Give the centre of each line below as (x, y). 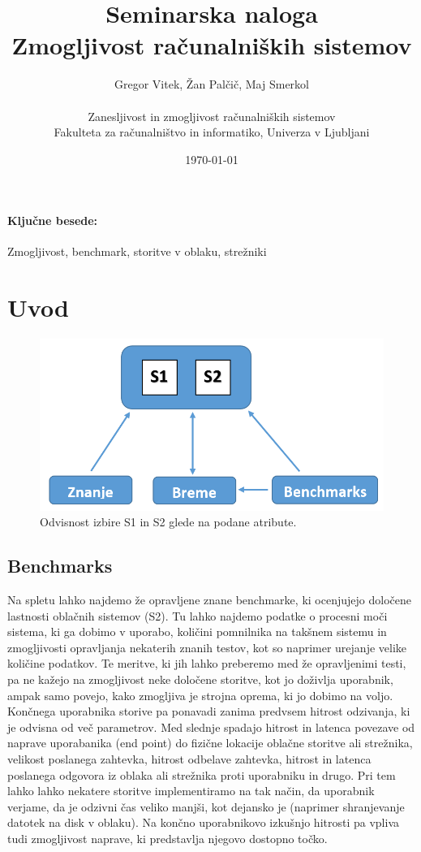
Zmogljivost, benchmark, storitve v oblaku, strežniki (137, 251)
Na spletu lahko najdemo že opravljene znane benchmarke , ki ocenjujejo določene (209, 600)
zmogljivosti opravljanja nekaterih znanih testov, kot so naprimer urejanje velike (207, 647)
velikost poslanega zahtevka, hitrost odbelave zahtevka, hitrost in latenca (189, 759)
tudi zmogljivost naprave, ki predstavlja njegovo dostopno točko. (168, 838)
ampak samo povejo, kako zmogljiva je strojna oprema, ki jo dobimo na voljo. (200, 695)
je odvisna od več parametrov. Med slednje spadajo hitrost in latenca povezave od (211, 727)
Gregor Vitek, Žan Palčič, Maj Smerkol (212, 84)
